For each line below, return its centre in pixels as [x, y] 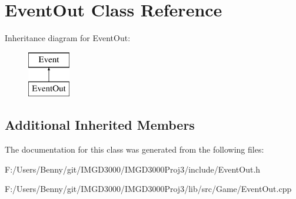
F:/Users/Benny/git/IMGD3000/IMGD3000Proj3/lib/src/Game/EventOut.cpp [148, 189]
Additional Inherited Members [100, 125]
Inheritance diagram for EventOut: [68, 38]
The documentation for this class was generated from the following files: [134, 149]
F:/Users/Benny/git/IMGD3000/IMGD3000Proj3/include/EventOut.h [133, 169]
